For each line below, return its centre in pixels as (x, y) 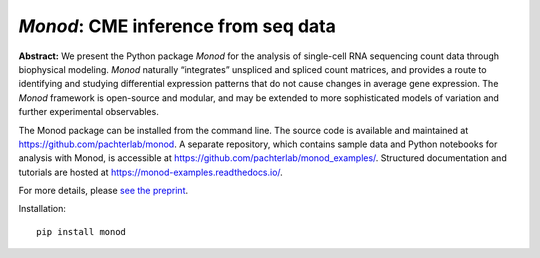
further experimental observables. (88, 112)
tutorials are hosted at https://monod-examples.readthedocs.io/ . (151, 172)
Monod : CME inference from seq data (177, 26)
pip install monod (81, 231)
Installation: (42, 209)
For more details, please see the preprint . (103, 191)
